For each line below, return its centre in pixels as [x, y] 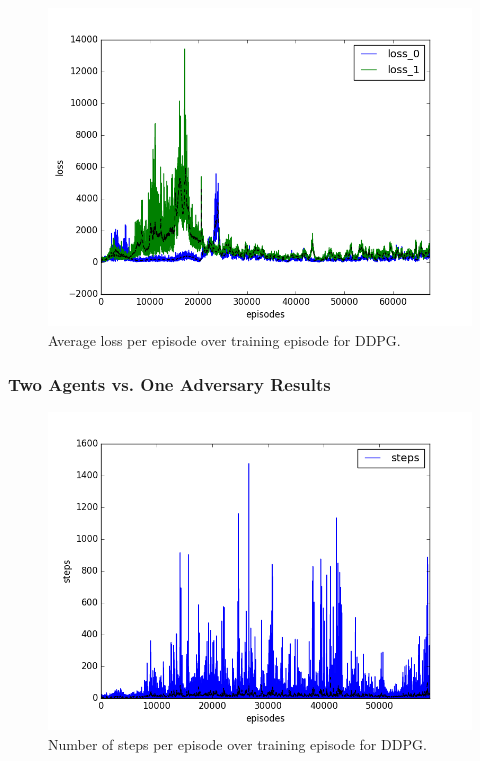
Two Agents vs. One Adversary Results [169, 384]
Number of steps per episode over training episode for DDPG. [237, 744]
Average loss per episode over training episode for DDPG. [224, 339]
